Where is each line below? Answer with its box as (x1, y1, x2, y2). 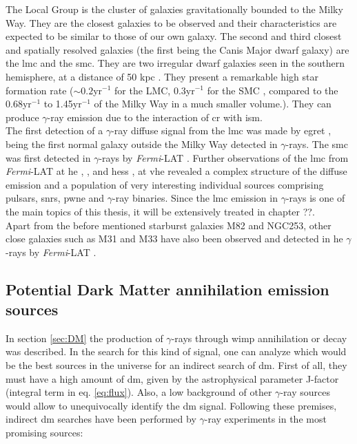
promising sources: (6, 425, 83, 440)
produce (6, 109, 39, 124)
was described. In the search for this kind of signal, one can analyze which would (6, 344, 347, 359)
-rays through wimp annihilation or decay (171, 330, 347, 345)
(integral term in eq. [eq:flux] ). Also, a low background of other (6, 385, 272, 399)
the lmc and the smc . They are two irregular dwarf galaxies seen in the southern (6, 56, 345, 70)
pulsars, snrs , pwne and (6, 191, 105, 205)
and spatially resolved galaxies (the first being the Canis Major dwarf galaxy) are (6, 42, 349, 56)
